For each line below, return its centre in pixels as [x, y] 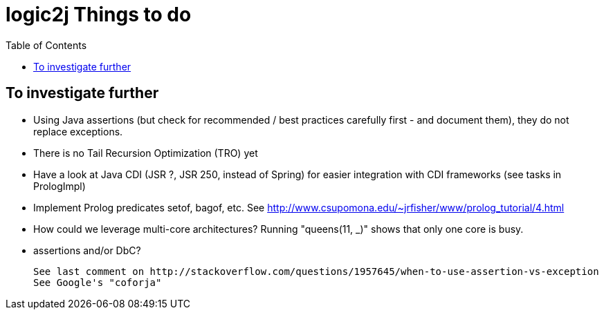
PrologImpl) [60, 186]
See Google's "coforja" [98, 282]
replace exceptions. [78, 131]
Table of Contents [46, 45]
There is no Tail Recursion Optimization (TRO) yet [146, 153]
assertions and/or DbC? [87, 250]
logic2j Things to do [99, 15]
